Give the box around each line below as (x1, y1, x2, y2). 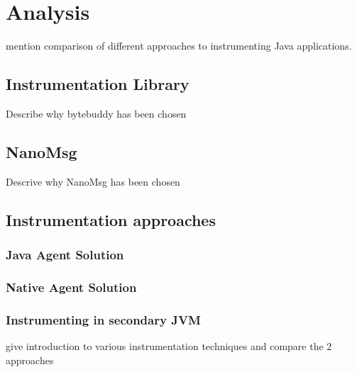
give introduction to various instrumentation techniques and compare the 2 (6, 339, 332, 353)
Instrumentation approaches (6, 208, 216, 230)
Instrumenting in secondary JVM (6, 310, 201, 328)
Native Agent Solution (6, 278, 137, 295)
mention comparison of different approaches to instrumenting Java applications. (6, 38, 352, 53)
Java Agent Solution (6, 246, 124, 264)
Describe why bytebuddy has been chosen (6, 106, 187, 120)
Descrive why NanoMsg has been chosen (6, 174, 180, 188)
